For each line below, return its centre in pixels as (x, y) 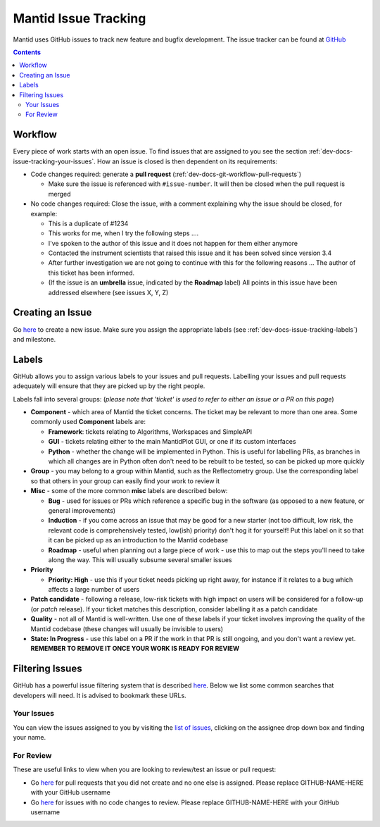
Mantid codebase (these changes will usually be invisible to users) (127, 629)
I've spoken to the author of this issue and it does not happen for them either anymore (173, 243)
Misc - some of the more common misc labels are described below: (129, 491)
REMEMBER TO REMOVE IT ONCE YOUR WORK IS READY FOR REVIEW (135, 649)
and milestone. (34, 339)
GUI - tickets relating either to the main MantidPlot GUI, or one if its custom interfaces (172, 442)
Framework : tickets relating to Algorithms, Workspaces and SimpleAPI (150, 431)
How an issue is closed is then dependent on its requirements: (188, 161)
